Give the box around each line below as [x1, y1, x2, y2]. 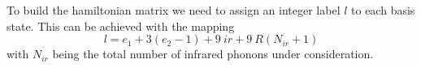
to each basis [351, 2, 415, 18]
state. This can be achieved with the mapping [7, 17, 235, 34]
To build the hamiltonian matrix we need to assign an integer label [7, 2, 341, 18]
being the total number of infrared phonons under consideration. [52, 45, 374, 62]
